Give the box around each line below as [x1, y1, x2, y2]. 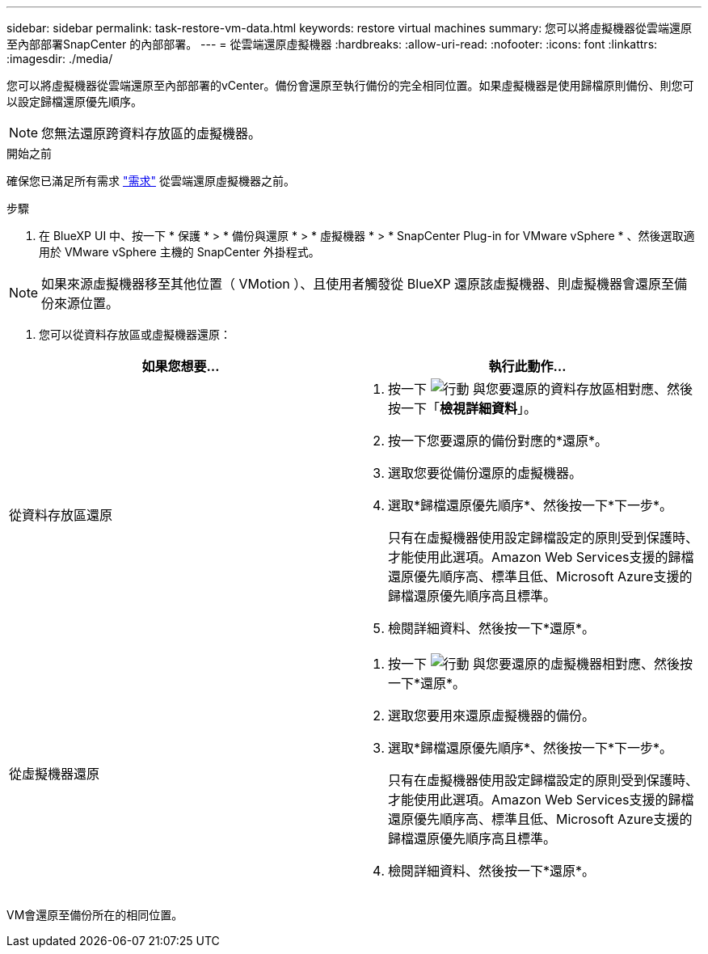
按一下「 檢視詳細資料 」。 [388, 400, 537, 416]
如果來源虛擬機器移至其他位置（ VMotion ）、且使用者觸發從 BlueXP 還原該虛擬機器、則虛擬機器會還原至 [41, 276, 675, 292]
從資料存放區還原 [9, 507, 113, 523]
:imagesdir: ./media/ [6, 52, 113, 65]
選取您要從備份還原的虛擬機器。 [388, 465, 583, 481]
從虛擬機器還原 [9, 766, 100, 782]
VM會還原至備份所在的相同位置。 [6, 908, 183, 922]
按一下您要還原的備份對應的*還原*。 [388, 433, 609, 449]
